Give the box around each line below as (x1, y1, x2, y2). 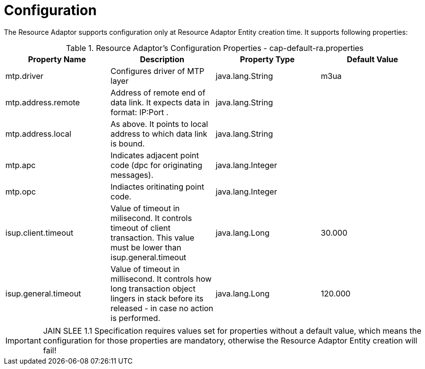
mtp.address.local (5, 128, 72, 139)
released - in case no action (110, 303, 214, 313)
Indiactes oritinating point (110, 181, 204, 192)
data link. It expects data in (110, 97, 210, 107)
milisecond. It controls (110, 213, 192, 223)
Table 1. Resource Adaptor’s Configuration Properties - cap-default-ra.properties (66, 43, 364, 53)
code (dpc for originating (110, 160, 202, 170)
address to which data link (110, 128, 207, 139)
